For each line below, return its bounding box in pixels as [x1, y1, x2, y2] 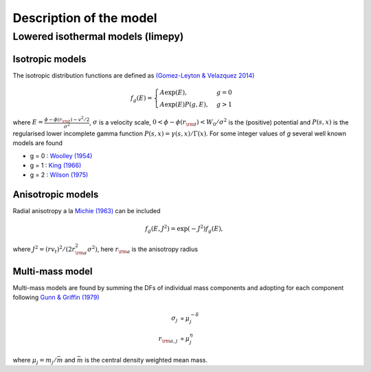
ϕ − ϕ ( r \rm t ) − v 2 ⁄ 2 [44, 115, 90, 124]
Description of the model [12, 10, 157, 25]
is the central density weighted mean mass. [85, 355, 208, 364]
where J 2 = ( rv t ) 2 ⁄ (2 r [12, 244, 76, 254]
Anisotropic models [12, 189, 99, 201]
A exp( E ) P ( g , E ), [159, 100, 209, 108]
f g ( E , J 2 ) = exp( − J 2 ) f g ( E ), [145, 223, 223, 234]
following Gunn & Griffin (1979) [12, 293, 100, 302]
